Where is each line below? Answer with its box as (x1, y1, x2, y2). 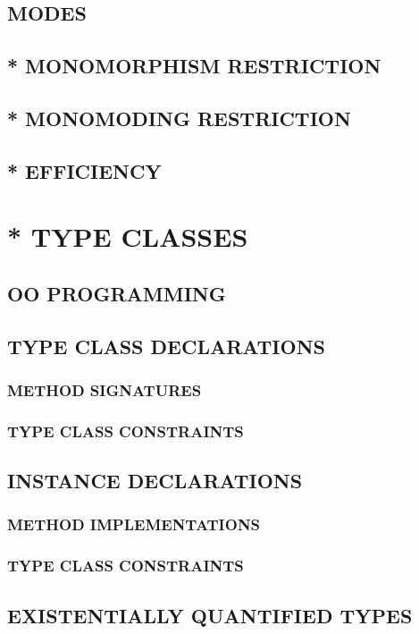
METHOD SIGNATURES (7, 378, 202, 401)
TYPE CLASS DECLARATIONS (7, 332, 325, 359)
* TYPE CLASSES (7, 218, 248, 255)
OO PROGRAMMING (7, 279, 226, 307)
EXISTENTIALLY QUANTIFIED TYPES (7, 601, 413, 629)
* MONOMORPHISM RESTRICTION (7, 52, 381, 80)
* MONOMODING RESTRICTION (7, 104, 351, 131)
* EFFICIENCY (7, 156, 162, 184)
